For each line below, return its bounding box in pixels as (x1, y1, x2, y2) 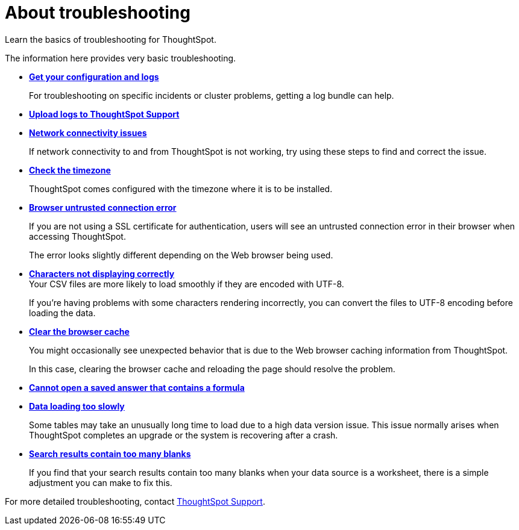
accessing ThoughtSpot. (29, 231, 126, 242)
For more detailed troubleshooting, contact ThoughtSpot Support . (5, 496, 265, 507)
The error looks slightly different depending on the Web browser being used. (29, 249, 333, 260)
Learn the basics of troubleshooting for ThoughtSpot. (5, 34, 216, 45)
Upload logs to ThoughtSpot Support (29, 108, 180, 119)
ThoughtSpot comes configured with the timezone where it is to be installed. (29, 183, 333, 194)
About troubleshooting (5, 2, 190, 23)
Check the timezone (29, 164, 111, 175)
